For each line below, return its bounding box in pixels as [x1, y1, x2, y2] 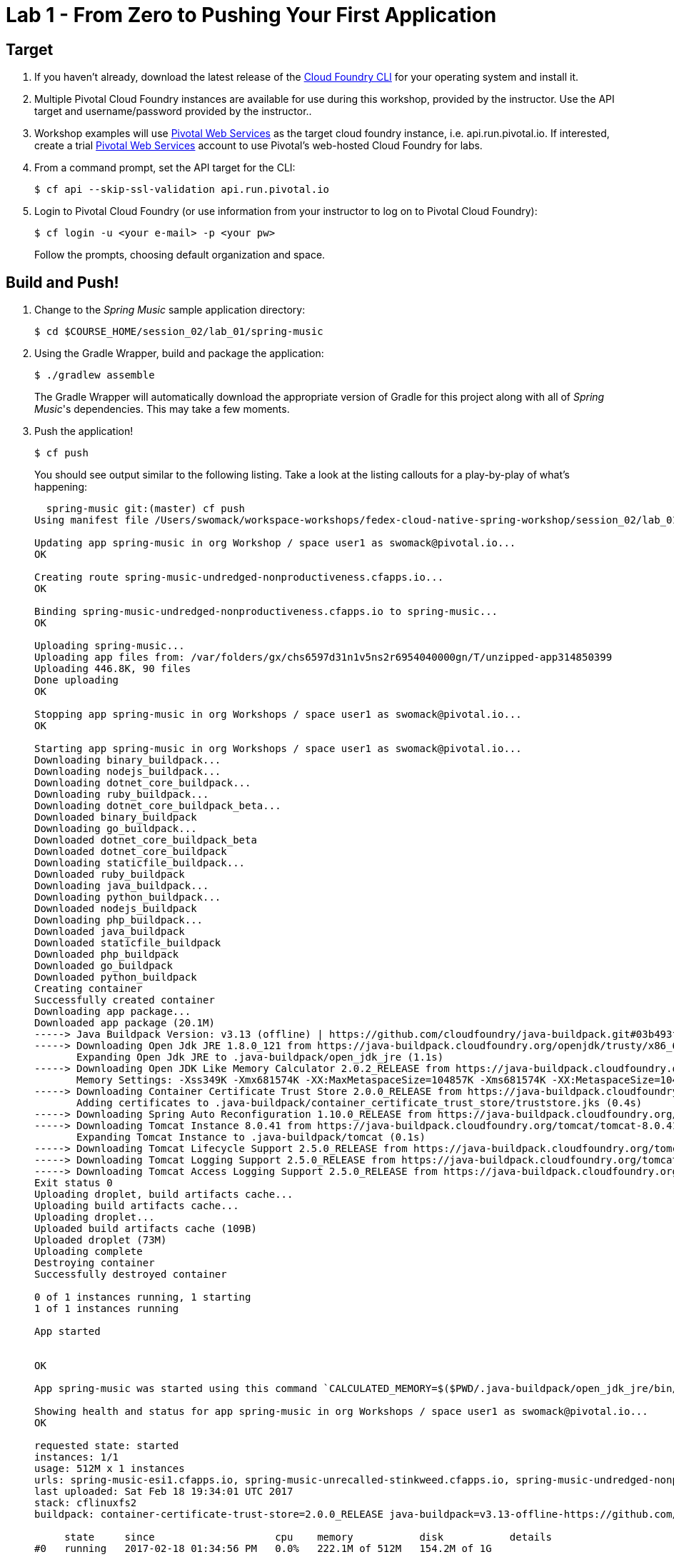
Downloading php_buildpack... [34, 914, 203, 926]
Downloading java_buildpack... [34, 880, 209, 892]
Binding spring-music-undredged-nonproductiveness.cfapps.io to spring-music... [34, 606, 498, 618]
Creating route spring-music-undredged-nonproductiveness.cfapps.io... [34, 571, 444, 584]
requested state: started [34, 1440, 179, 1452]
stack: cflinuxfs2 [34, 1497, 137, 1509]
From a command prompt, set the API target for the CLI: [34, 161, 296, 174]
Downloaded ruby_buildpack [34, 868, 185, 881]
